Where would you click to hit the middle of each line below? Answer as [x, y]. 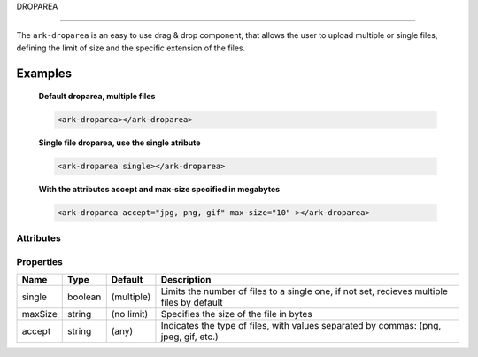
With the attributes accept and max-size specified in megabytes [159, 190]
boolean [85, 297]
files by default [192, 303]
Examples [44, 73]
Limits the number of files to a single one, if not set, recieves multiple [305, 291]
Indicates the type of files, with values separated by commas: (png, [301, 326]
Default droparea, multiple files [97, 97]
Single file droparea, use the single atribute [119, 143]
